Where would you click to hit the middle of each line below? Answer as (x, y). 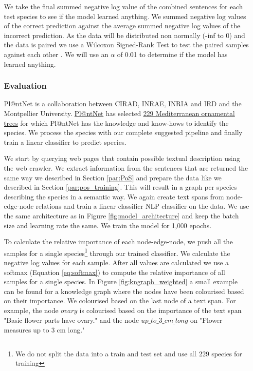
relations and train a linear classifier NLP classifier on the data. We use (142, 206)
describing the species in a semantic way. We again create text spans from (114, 196)
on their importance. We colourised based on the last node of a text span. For (120, 301)
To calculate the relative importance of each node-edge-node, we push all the (118, 242)
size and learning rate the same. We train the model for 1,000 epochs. (108, 225)
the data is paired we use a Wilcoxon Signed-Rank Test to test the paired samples (126, 45)
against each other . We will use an (56, 54)
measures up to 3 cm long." (45, 329)
